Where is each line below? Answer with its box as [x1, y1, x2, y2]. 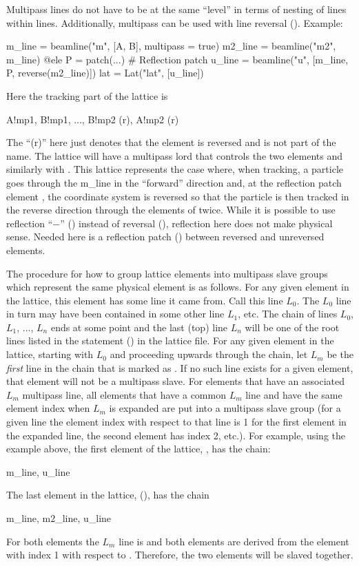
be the [327, 347, 353, 361]
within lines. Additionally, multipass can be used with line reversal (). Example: [6, 15, 343, 30]
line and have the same [245, 387, 342, 401]
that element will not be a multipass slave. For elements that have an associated [6, 374, 345, 388]
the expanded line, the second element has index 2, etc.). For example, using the [6, 428, 345, 442]
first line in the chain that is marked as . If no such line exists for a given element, [6, 360, 353, 375]
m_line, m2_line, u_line [6, 511, 112, 525]
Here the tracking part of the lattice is [6, 88, 168, 103]
